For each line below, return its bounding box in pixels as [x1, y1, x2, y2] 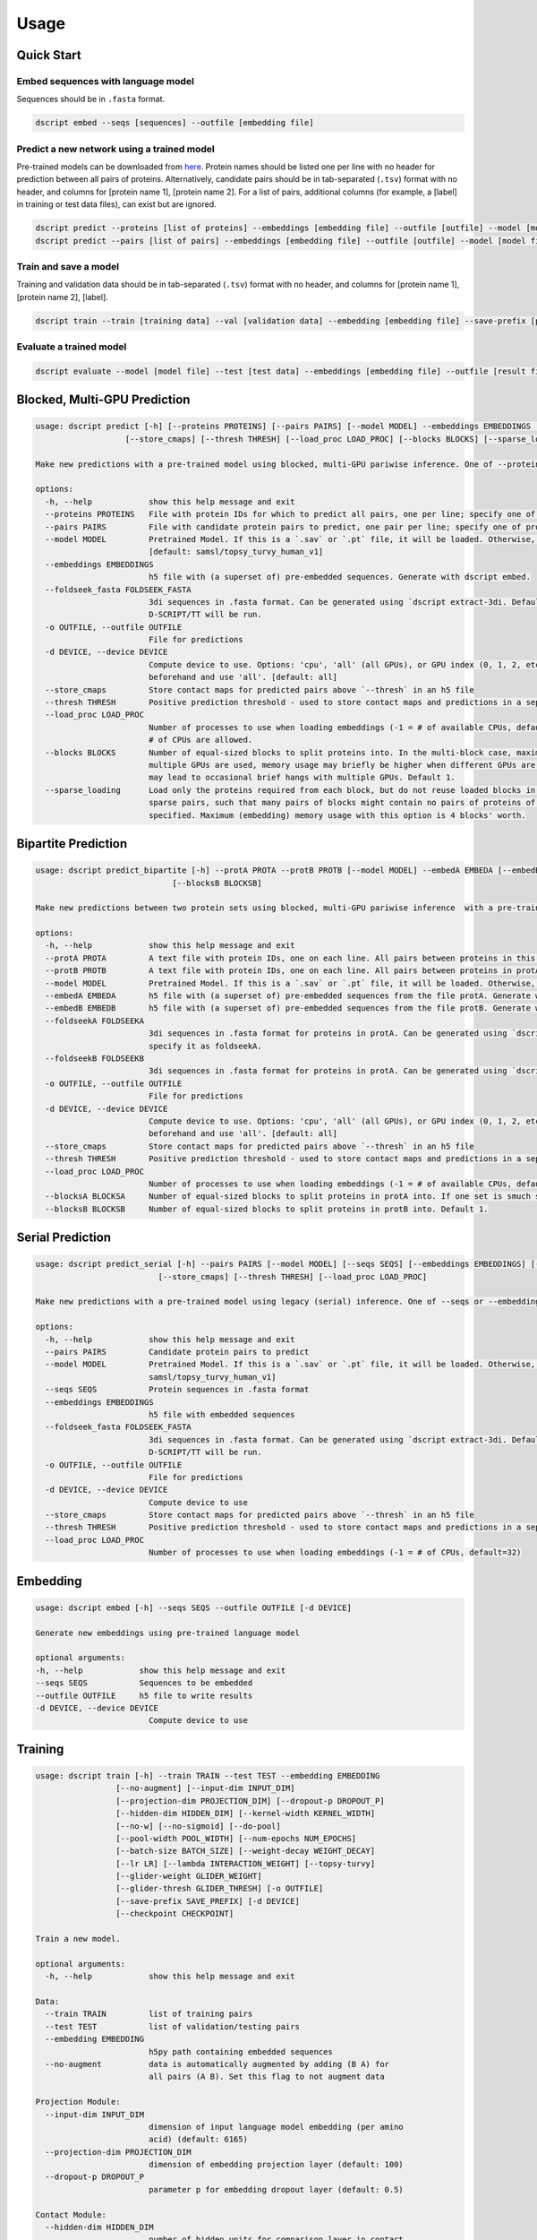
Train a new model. [35, 1934, 121, 1944]
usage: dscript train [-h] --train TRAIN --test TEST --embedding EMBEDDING [35, 1770, 380, 1780]
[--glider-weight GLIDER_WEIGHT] [115, 1871, 263, 1882]
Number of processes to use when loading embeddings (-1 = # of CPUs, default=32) [148, 1547, 522, 1558]
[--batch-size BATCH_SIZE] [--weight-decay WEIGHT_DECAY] [115, 1846, 376, 1857]
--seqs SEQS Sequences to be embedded [35, 1678, 253, 1688]
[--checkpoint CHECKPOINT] [115, 1908, 234, 1919]
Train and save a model [16, 260, 120, 272]
